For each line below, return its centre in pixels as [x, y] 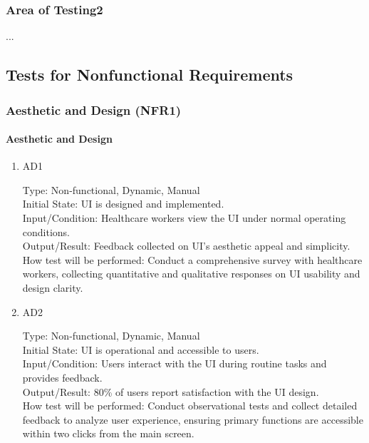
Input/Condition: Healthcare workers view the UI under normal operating [184, 218]
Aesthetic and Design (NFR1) [94, 110]
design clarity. [53, 287]
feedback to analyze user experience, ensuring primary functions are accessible [193, 419]
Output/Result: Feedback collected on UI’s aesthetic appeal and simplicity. [186, 246]
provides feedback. [62, 377]
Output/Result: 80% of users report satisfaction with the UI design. [171, 391]
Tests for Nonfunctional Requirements [150, 75]
